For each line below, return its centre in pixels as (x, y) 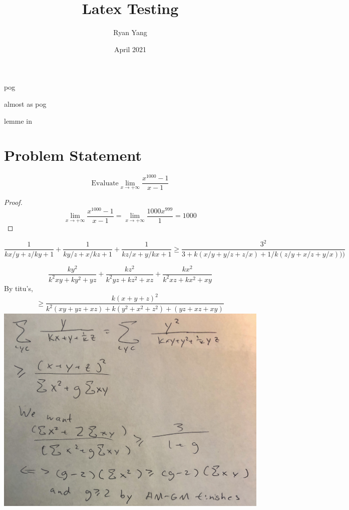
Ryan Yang (130, 32)
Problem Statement (73, 155)
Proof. (13, 202)
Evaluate (105, 183)
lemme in (18, 120)
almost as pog (25, 103)
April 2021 (130, 49)
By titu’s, (19, 288)
